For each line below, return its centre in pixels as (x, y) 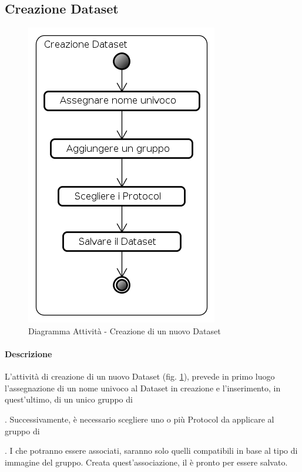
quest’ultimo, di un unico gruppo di (69, 399)
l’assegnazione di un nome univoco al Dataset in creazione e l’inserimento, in (143, 388)
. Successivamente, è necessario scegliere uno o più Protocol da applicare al (140, 419)
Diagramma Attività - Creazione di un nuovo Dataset (125, 330)
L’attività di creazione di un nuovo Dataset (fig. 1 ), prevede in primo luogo (140, 376)
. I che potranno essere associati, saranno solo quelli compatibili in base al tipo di (151, 451)
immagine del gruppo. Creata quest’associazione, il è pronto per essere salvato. (146, 462)
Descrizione (28, 353)
